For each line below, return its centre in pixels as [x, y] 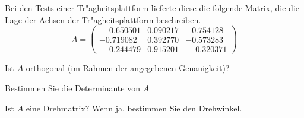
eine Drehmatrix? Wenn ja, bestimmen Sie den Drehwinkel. [134, 108]
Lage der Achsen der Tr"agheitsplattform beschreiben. [103, 19]
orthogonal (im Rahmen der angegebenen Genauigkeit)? [128, 68]
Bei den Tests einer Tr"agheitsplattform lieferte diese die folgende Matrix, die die [152, 8]
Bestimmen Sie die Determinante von [72, 87]
